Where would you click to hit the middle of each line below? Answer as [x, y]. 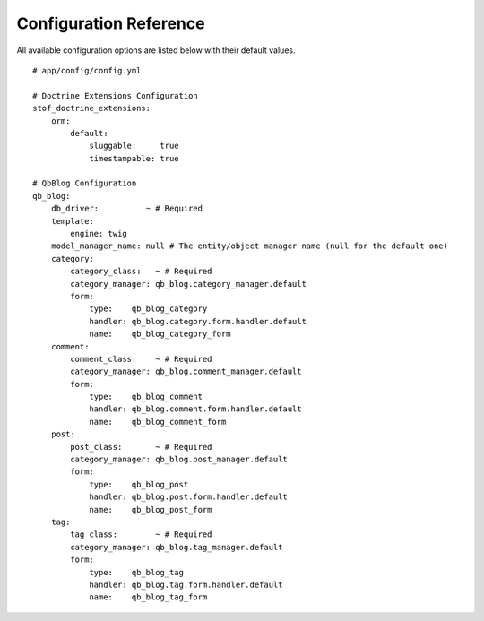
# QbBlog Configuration [85, 183]
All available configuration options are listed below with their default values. [156, 50]
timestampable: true [134, 158]
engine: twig [99, 234]
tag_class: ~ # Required [141, 535]
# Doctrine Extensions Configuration [116, 95]
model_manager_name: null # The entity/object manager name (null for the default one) [249, 246]
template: [72, 221]
